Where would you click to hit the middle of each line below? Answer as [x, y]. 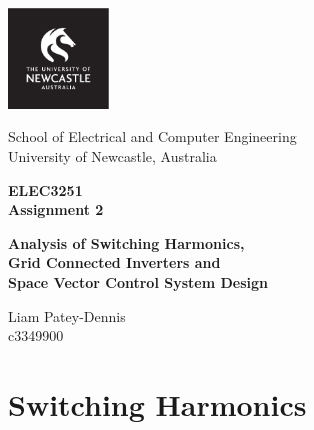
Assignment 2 [56, 209]
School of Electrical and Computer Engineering [152, 136]
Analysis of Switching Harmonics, [126, 242]
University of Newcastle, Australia [112, 155]
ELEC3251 [45, 189]
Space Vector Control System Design [138, 281]
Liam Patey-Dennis [67, 315]
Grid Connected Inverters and [114, 262]
